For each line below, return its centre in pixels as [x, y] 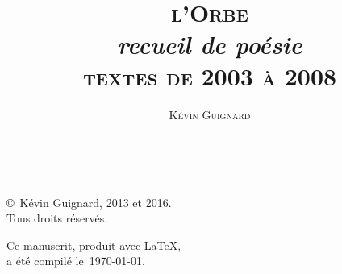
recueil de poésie [210, 44]
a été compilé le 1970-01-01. [76, 261]
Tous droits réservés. [57, 218]
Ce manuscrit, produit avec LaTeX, [94, 245]
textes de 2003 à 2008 [210, 75]
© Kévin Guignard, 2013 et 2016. [89, 202]
